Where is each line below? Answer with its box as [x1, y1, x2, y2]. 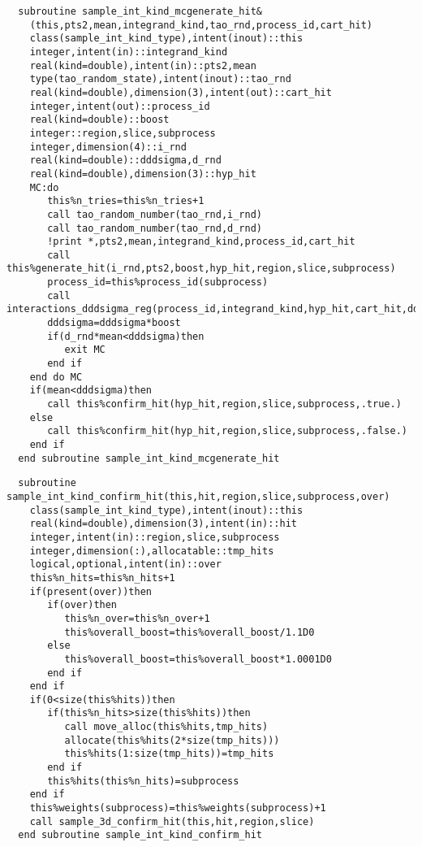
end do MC [29, 371, 83, 383]
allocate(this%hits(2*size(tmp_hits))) [64, 734, 280, 746]
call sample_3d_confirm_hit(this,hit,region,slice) [29, 815, 315, 827]
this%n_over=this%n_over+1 [64, 612, 210, 624]
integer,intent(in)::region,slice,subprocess [29, 531, 280, 543]
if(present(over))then [29, 585, 152, 597]
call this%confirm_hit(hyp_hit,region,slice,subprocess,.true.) [47, 398, 402, 410]
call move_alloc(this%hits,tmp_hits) [64, 721, 269, 733]
